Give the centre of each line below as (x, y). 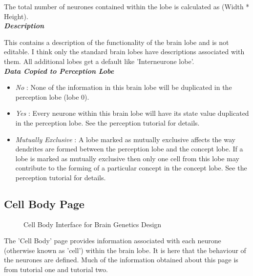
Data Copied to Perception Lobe (59, 71)
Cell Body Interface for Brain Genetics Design (93, 224)
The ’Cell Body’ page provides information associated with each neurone (113, 241)
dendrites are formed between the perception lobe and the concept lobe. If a (129, 149)
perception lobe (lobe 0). (52, 96)
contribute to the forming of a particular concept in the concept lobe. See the (131, 168)
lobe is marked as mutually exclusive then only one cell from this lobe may (127, 158)
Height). (16, 16)
